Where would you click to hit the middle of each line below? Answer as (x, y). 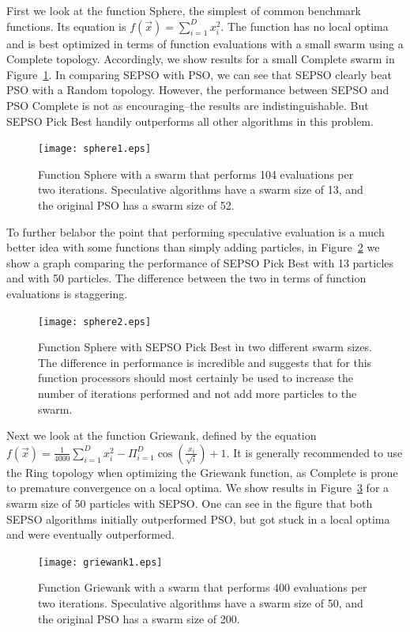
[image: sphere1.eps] (95, 149)
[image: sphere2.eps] (95, 322)
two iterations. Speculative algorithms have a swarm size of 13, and (201, 189)
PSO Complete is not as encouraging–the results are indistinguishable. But (188, 105)
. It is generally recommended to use (314, 452)
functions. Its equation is (66, 26)
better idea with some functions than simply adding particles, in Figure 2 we (193, 247)
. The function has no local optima (305, 26)
